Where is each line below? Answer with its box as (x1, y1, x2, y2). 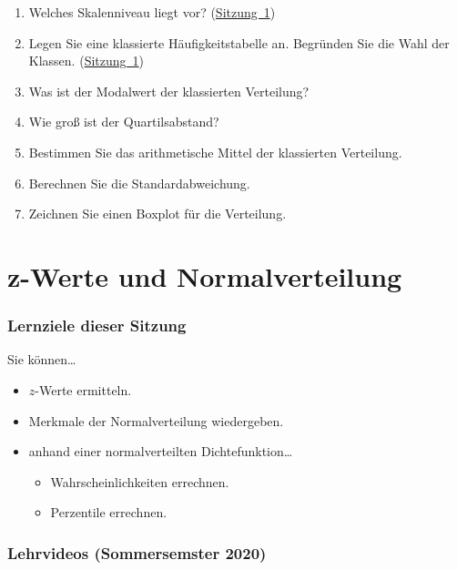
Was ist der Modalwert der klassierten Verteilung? (28, 81, 310, 100)
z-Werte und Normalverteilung (7, 257, 402, 294)
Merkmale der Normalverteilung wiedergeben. (28, 411, 284, 430)
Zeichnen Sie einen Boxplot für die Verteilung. (28, 204, 287, 223)
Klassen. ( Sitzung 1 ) (28, 51, 144, 70)
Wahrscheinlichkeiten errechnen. (50, 472, 229, 491)
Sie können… (7, 350, 76, 369)
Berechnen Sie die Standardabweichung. (28, 173, 250, 192)
